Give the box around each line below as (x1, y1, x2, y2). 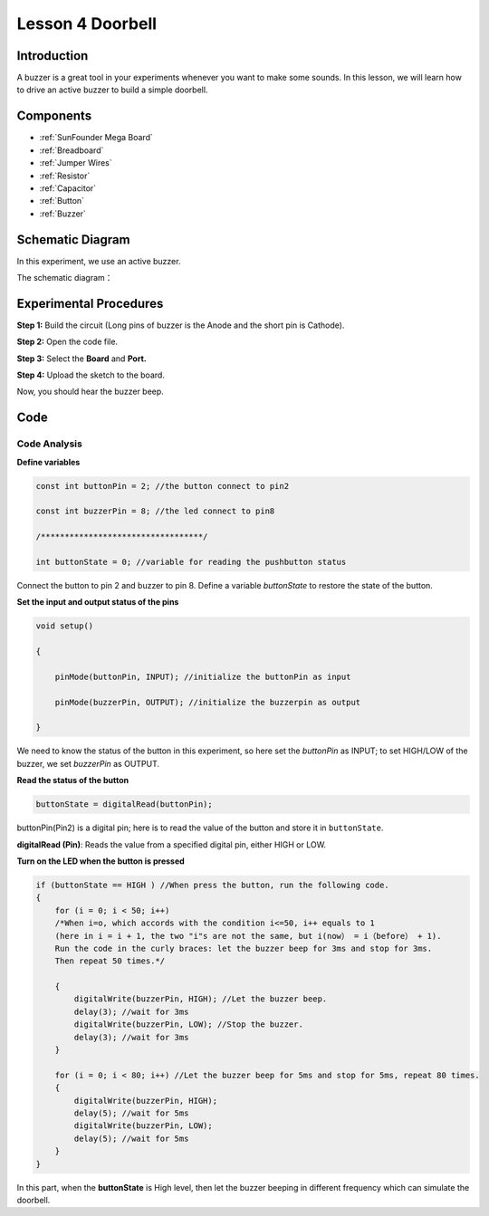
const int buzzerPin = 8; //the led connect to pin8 (35, 506, 275, 516)
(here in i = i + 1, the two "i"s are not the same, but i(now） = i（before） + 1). (54, 931, 442, 941)
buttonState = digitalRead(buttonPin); (35, 799, 213, 809)
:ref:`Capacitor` (39, 182, 97, 194)
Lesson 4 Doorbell (16, 14, 158, 34)
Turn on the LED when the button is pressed (16, 856, 185, 867)
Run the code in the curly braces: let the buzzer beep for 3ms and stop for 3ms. (54, 943, 433, 953)
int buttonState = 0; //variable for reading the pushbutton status (35, 557, 347, 567)
